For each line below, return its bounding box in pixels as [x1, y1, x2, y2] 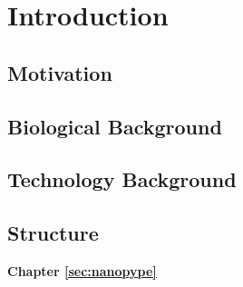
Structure [7, 219, 99, 247]
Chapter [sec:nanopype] [7, 261, 157, 280]
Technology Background [7, 165, 237, 193]
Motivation [7, 58, 112, 86]
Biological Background [7, 112, 222, 140]
